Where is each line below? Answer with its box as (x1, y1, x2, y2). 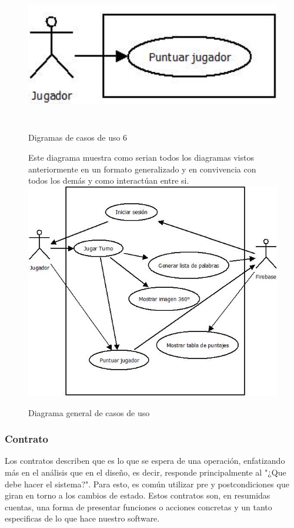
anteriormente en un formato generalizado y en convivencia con (28, 162, 256, 175)
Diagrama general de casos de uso (28, 406, 150, 419)
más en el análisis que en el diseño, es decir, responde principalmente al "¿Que (5, 466, 286, 478)
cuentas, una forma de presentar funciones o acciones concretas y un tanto (5, 500, 272, 513)
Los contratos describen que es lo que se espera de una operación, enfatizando (5, 454, 285, 467)
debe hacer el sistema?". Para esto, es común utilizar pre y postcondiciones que (5, 477, 289, 490)
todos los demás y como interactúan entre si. (28, 174, 189, 187)
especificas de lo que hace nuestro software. (5, 512, 160, 524)
